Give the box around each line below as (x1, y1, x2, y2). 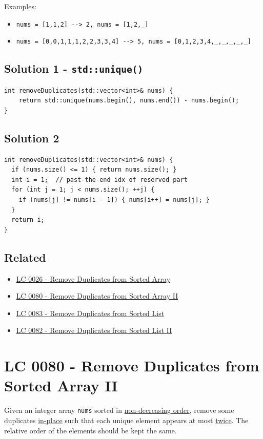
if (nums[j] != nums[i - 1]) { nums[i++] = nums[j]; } (18, 196, 210, 204)
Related (4, 249, 46, 265)
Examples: (4, 1, 36, 11)
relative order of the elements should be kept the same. (4, 425, 177, 435)
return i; (11, 216, 45, 224)
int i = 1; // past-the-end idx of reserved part (11, 176, 188, 183)
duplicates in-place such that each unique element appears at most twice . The (4, 414, 249, 425)
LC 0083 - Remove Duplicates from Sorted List (16, 307, 165, 318)
